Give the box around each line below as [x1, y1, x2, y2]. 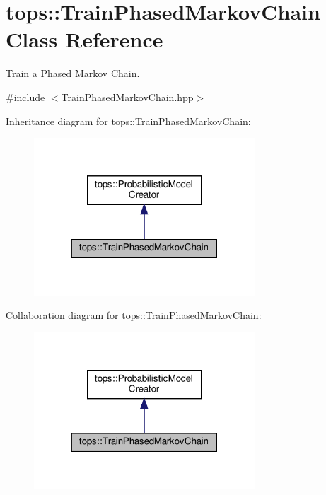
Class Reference [6, 25, 163, 54]
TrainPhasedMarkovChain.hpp [61, 89, 194, 104]
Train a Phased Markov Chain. [6, 66, 140, 81]
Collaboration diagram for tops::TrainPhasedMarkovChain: [6, 308, 262, 322]
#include [6, 89, 45, 104]
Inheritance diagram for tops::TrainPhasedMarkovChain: [6, 113, 251, 128]
